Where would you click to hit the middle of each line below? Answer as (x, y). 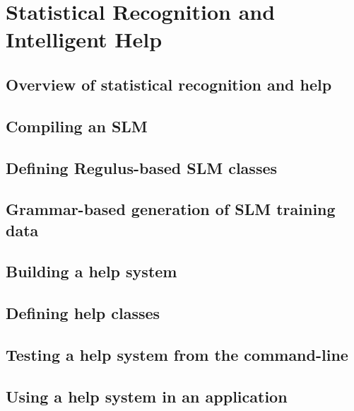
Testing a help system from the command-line (177, 355)
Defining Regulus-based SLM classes (142, 167)
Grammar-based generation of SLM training (171, 209)
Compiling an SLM (77, 126)
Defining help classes (83, 313)
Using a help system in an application (147, 396)
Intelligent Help (84, 39)
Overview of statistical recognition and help (169, 84)
